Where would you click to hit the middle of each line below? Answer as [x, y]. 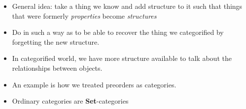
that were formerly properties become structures [84, 15]
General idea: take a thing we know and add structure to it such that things [127, 6]
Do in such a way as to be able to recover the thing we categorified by [118, 32]
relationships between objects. [57, 68]
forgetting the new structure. [56, 41]
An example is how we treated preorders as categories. [94, 84]
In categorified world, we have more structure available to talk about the [122, 58]
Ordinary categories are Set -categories [70, 101]
